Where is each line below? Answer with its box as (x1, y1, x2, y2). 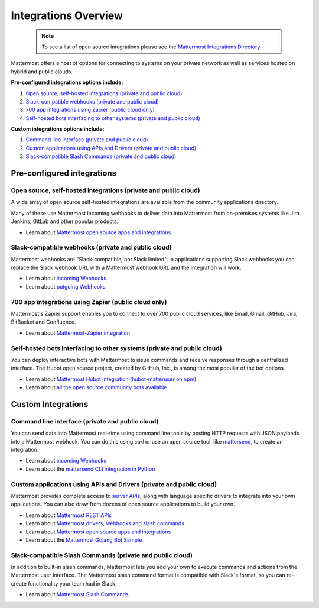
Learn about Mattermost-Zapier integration (25, 329, 131, 337)
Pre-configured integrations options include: (11, 79, 123, 86)
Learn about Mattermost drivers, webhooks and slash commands (25, 520, 184, 527)
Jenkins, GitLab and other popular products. (11, 218, 119, 225)
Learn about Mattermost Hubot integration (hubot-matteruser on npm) (25, 376, 197, 383)
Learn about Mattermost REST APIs (25, 512, 112, 519)
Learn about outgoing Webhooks (25, 283, 106, 290)
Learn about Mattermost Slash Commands (25, 591, 129, 598)
